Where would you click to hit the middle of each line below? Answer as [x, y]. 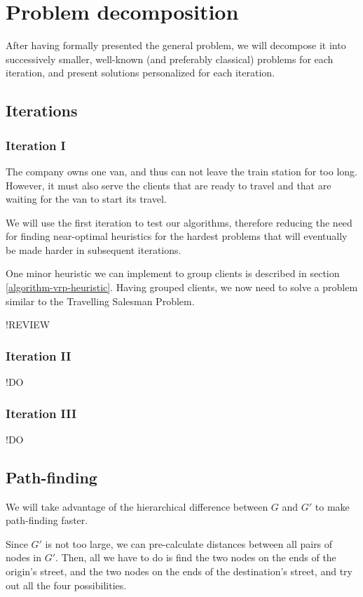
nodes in [24, 557]
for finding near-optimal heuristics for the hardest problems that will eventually [177, 236]
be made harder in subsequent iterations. [94, 249]
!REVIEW [28, 324]
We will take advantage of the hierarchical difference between [137, 506]
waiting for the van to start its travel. [86, 199]
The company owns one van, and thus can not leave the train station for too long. [181, 171]
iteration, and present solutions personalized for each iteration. [140, 73]
